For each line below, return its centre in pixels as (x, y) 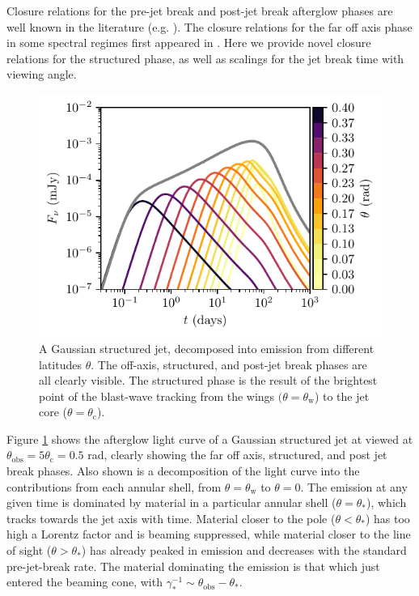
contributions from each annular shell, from (114, 486)
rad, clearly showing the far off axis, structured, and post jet (237, 455)
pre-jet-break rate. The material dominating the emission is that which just (193, 566)
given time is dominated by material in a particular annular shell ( (171, 502)
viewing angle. (42, 74)
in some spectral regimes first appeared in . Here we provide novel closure (189, 43)
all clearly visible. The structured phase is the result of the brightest (208, 380)
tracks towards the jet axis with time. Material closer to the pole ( (171, 518)
